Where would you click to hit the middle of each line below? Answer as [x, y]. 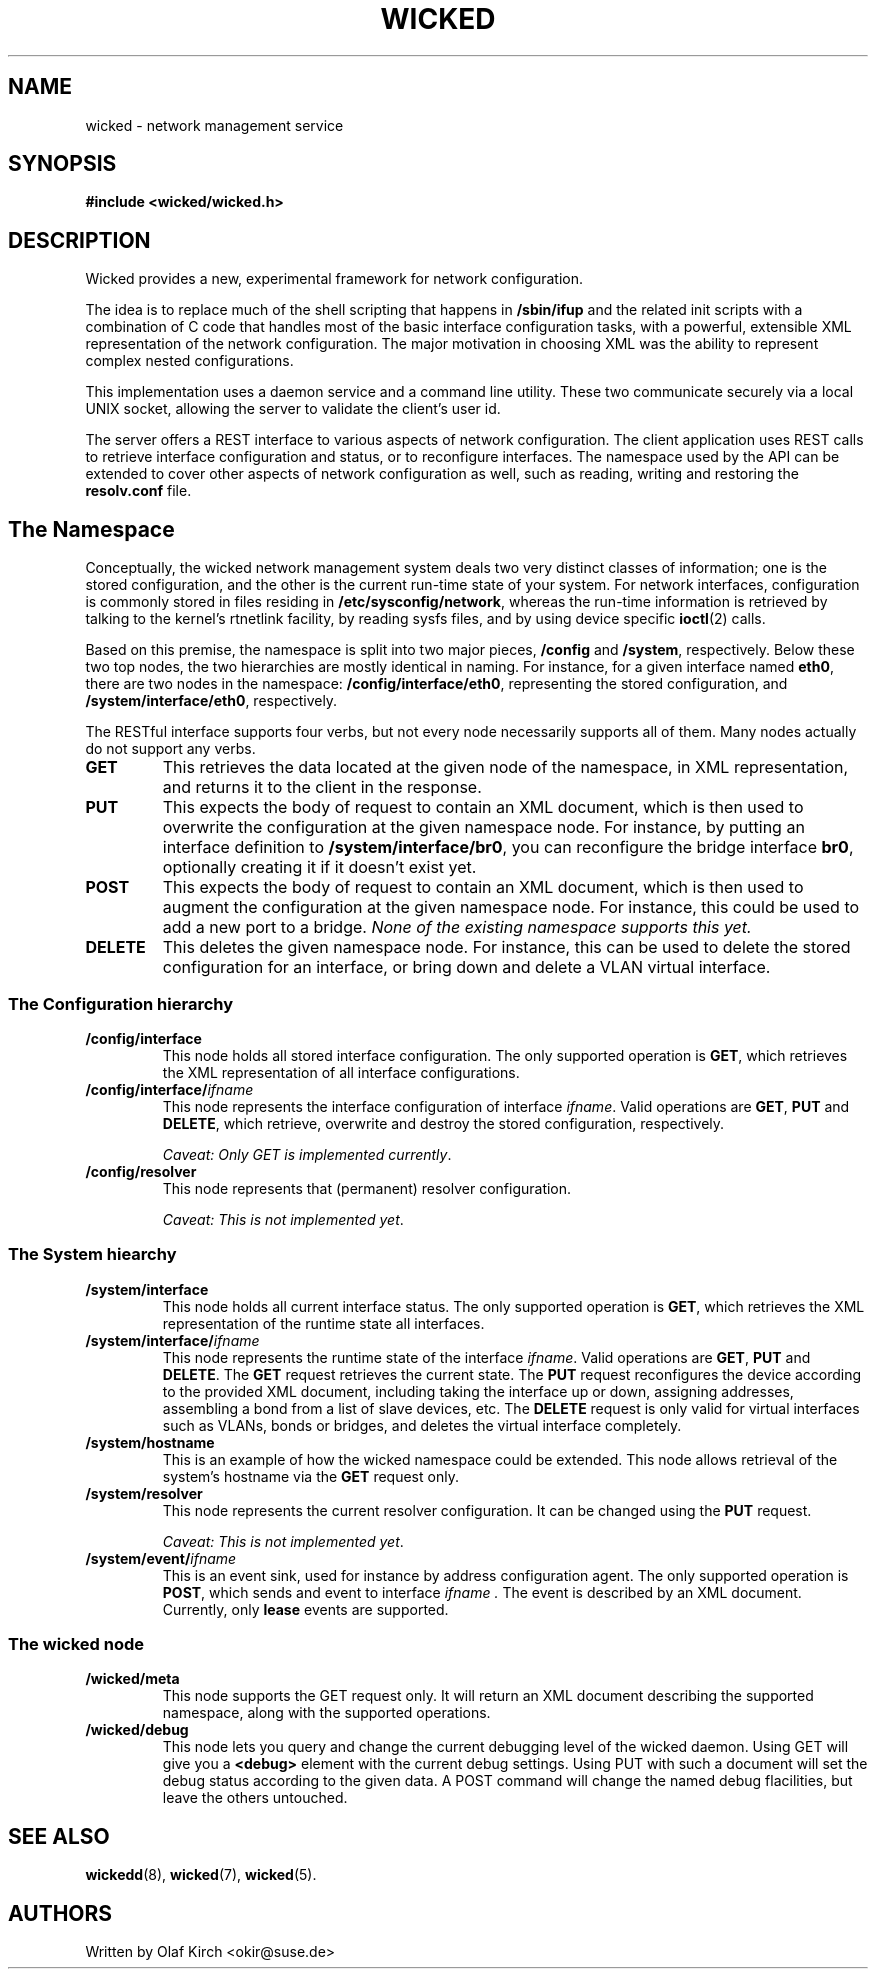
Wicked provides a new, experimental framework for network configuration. [334, 279]
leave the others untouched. [255, 1798]
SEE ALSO [59, 1836]
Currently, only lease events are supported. [305, 1609]
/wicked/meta [132, 1679]
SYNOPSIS [62, 164]
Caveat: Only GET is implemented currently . [307, 1154]
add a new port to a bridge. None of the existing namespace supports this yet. [457, 927]
